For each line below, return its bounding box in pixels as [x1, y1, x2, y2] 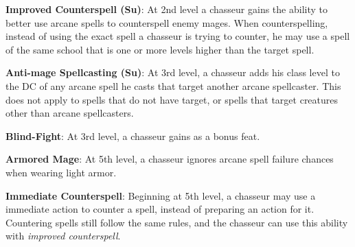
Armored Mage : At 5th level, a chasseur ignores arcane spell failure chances [5, 152, 334, 166]
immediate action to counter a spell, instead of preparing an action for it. [5, 202, 314, 216]
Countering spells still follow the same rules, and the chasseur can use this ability [5, 215, 348, 229]
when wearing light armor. [5, 165, 117, 179]
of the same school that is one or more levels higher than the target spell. [5, 42, 314, 56]
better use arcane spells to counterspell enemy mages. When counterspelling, [5, 15, 328, 30]
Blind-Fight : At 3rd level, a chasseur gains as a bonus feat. [5, 128, 260, 143]
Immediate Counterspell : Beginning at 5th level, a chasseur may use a [5, 188, 316, 202]
